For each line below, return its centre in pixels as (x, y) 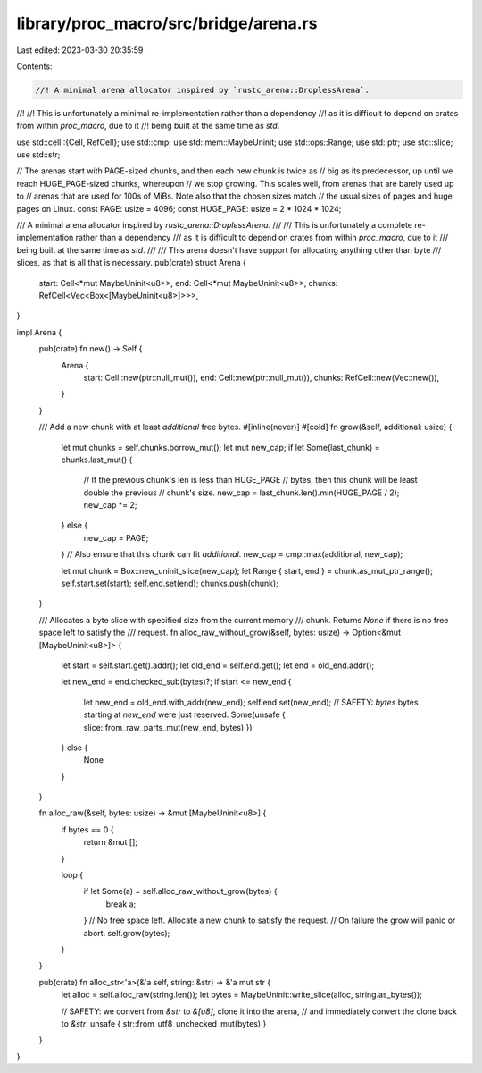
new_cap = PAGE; (116, 537)
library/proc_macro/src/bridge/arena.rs (167, 23)
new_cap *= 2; (110, 505)
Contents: (34, 66)
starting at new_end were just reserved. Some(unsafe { (184, 714)
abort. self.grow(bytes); (127, 933)
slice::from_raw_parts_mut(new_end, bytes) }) (168, 727)
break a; (121, 904)
